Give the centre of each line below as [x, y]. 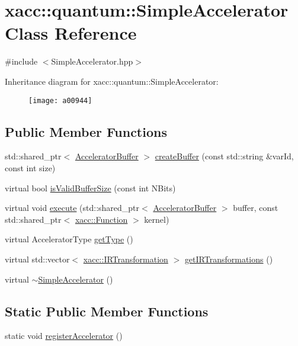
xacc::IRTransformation [126, 259]
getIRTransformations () [229, 259]
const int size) [30, 167]
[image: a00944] [60, 100]
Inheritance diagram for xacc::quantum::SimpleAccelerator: [112, 81]
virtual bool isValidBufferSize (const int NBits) [90, 188]
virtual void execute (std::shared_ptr [72, 208]
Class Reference [71, 33]
